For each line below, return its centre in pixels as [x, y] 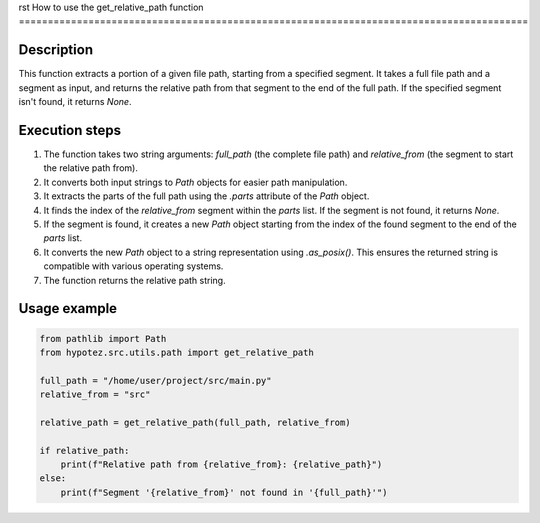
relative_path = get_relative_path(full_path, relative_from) [195, 422]
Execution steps [70, 130]
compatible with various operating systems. [133, 266]
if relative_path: [84, 450]
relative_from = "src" [95, 394]
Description [56, 50]
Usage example [68, 308]
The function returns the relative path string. [134, 280]
